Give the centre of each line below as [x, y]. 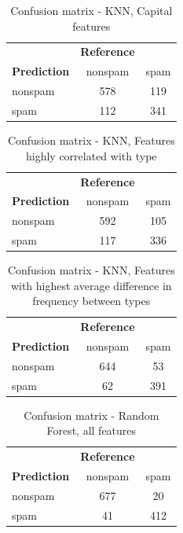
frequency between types [91, 301]
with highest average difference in [91, 285]
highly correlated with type [91, 155]
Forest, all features [91, 430]
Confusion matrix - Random [91, 415]
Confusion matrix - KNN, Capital [91, 10]
